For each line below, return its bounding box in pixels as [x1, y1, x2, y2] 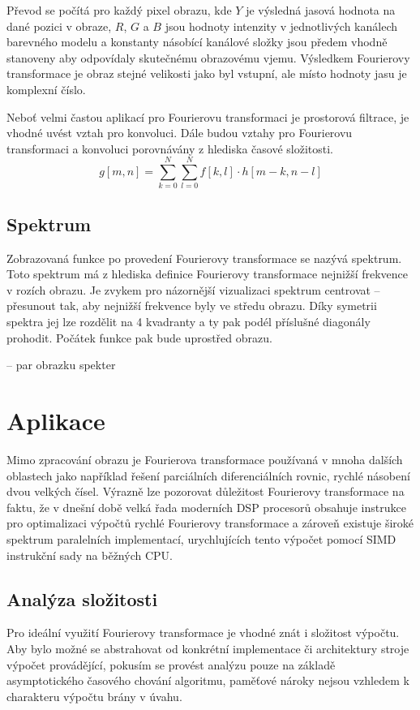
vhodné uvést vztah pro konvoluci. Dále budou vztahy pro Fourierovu [6, 124, 353, 141]
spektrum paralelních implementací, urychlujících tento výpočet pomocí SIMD [6, 530, 396, 547]
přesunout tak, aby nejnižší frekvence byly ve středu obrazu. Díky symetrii [6, 297, 377, 314]
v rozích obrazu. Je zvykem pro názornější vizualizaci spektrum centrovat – [6, 281, 380, 298]
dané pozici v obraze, [6, 17, 112, 34]
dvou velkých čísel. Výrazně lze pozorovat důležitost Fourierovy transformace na [6, 483, 405, 500]
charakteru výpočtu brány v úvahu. [6, 687, 182, 704]
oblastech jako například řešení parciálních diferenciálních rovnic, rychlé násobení [6, 467, 410, 484]
